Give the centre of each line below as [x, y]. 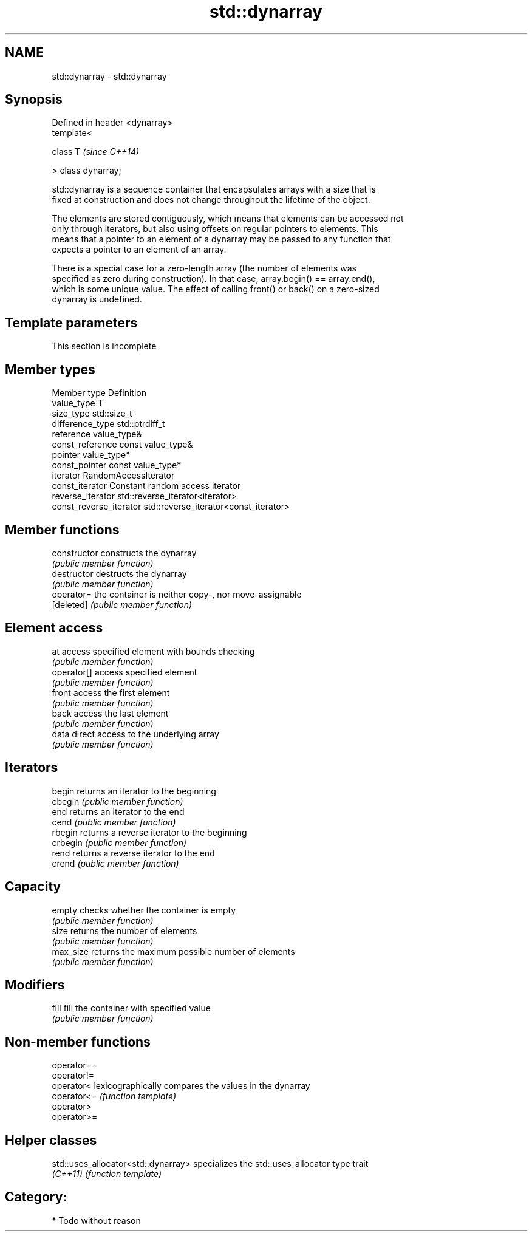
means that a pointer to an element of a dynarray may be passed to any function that [221, 239]
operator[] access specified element [124, 672]
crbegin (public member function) [119, 842]
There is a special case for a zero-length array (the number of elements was [204, 268]
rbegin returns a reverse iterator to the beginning [149, 832]
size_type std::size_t [92, 414]
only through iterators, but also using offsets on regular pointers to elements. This [215, 229]
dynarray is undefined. [97, 299]
